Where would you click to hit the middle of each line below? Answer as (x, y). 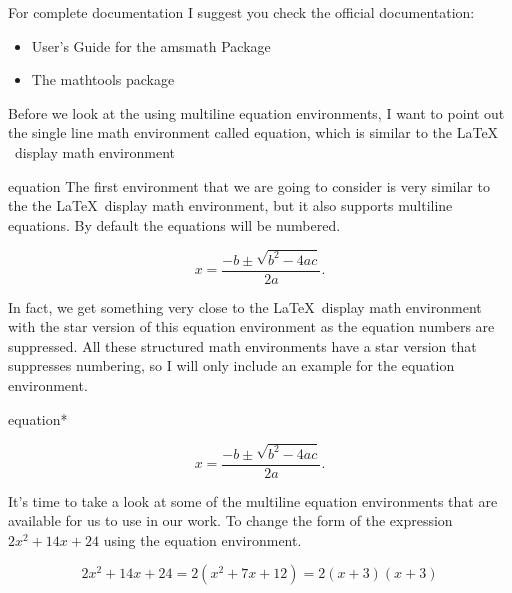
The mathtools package (103, 79)
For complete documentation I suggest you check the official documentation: (241, 12)
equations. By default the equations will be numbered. (174, 224)
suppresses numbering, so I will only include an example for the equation (231, 365)
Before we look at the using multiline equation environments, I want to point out (256, 112)
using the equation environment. (202, 539)
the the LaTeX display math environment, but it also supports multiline (230, 205)
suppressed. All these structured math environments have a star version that (242, 345)
